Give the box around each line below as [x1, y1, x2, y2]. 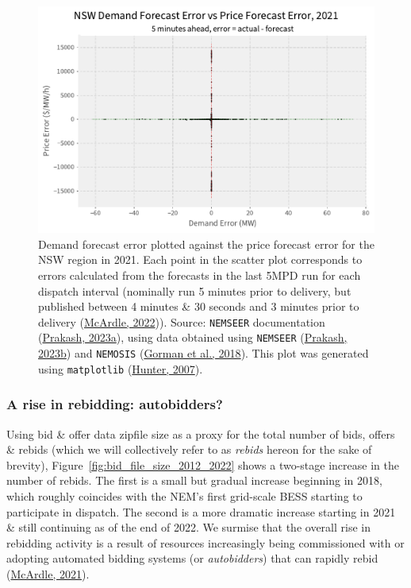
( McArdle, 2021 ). [6, 565, 90, 582]
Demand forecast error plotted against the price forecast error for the [38, 235, 375, 252]
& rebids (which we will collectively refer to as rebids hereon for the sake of [6, 441, 372, 458]
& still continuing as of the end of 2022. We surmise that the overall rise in [6, 519, 371, 536]
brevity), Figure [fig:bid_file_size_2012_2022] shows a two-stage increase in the [6, 456, 399, 473]
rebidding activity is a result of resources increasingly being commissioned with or [6, 534, 405, 551]
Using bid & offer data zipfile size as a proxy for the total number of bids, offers [6, 425, 395, 442]
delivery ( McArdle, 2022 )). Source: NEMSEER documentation [38, 313, 325, 330]
